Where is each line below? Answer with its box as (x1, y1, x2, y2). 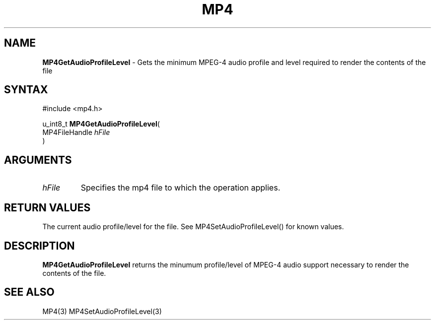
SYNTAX (4, 83, 48, 96)
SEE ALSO (4, 286, 55, 299)
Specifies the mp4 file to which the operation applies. (80, 183, 281, 193)
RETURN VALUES (4, 201, 91, 214)
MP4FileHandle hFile (42, 128, 110, 137)
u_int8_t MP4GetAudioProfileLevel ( (42, 120, 160, 129)
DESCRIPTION (4, 239, 75, 252)
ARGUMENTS (4, 153, 72, 166)
